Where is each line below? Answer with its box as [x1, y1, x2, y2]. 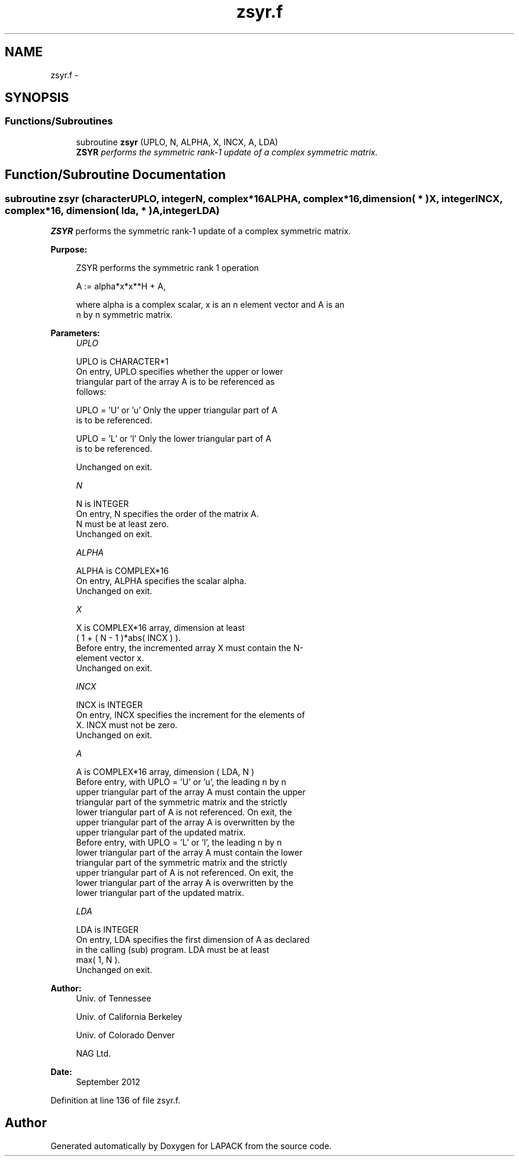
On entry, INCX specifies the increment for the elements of [76, 710, 305, 720]
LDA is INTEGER [76, 924, 139, 935]
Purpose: [50, 244, 88, 255]
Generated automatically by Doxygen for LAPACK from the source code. [50, 1140, 332, 1151]
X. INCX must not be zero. [76, 720, 178, 731]
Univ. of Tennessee [76, 993, 152, 1004]
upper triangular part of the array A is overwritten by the [76, 817, 295, 828]
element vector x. [76, 653, 144, 664]
